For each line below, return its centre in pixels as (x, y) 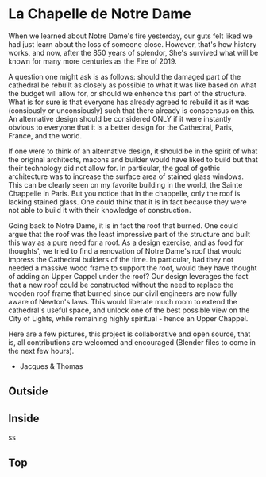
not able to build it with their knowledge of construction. (100, 210)
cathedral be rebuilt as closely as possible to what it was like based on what (132, 85)
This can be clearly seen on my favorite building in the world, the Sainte (125, 184)
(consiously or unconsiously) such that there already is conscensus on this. (132, 110)
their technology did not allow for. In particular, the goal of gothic (114, 168)
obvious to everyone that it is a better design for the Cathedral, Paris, (121, 127)
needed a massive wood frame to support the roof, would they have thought (133, 268)
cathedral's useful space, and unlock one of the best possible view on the (129, 310)
